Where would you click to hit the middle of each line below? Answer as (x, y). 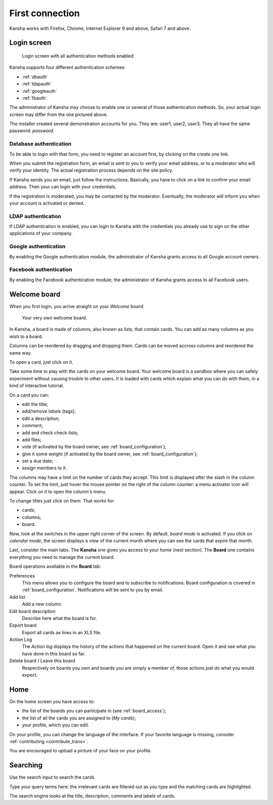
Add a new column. (42, 604)
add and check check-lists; (50, 433)
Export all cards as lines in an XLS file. (62, 632)
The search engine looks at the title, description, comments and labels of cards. (92, 796)
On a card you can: (29, 395)
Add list (17, 597)
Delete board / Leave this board (42, 661)
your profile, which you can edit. (56, 725)
